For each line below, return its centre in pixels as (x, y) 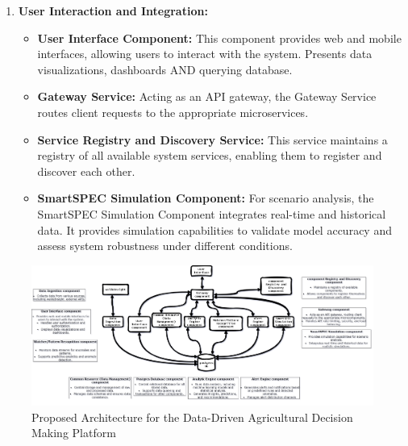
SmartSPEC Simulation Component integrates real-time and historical (212, 213)
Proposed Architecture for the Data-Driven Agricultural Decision (192, 417)
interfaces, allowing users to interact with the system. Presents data (205, 54)
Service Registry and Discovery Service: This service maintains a (212, 139)
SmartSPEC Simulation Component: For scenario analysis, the (206, 198)
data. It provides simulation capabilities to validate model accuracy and (214, 229)
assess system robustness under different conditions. (165, 246)
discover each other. (86, 171)
